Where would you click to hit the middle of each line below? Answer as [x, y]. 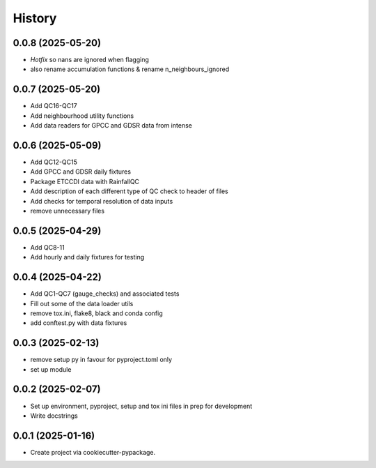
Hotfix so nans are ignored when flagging [90, 60]
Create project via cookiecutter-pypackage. [93, 452]
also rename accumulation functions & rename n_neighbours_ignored [130, 69]
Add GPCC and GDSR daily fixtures [81, 172]
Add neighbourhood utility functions [82, 116]
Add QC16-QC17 [54, 106]
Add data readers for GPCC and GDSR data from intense [111, 126]
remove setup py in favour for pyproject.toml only [101, 360]
